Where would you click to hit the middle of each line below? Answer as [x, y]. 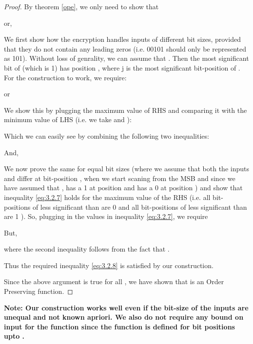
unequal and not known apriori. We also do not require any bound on [124, 317]
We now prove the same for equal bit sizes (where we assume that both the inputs [126, 169]
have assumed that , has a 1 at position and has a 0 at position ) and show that [123, 188]
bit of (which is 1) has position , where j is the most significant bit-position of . [122, 67]
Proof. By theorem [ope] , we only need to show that [81, 6]
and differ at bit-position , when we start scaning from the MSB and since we [120, 178]
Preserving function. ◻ [39, 291]
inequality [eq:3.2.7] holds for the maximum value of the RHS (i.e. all [107, 197]
